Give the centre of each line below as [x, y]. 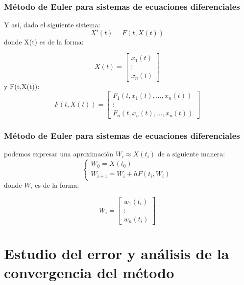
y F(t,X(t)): [22, 86]
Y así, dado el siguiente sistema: [52, 25]
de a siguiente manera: [191, 154]
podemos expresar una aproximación [59, 154]
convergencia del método [89, 273]
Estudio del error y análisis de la [117, 253]
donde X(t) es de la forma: [44, 41]
